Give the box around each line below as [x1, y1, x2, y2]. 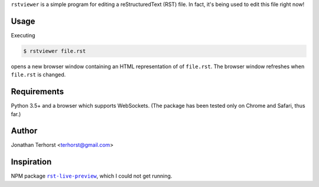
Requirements [11, 86, 64, 97]
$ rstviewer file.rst [23, 47, 86, 54]
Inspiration [11, 157, 52, 167]
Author [11, 126, 38, 136]
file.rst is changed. [11, 71, 66, 78]
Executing [11, 31, 35, 38]
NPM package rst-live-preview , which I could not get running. [11, 172, 172, 180]
